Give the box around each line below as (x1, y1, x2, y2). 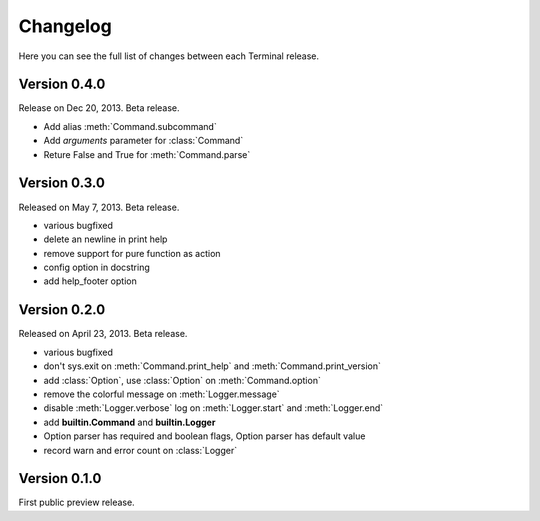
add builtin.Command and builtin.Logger (43, 416, 216, 428)
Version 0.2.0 (18, 301, 106, 319)
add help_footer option (43, 275, 137, 287)
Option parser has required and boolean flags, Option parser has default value (43, 430, 366, 442)
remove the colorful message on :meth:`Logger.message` (43, 388, 280, 400)
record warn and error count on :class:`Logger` (43, 444, 238, 456)
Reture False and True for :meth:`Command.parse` (43, 148, 251, 160)
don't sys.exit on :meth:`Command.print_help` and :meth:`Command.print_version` (43, 360, 382, 372)
